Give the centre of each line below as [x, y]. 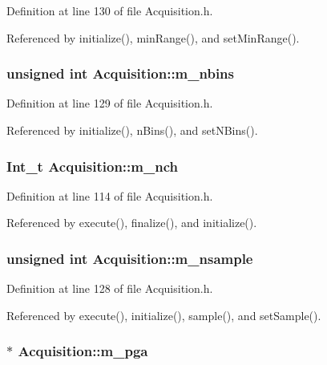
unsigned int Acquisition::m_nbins [120, 73]
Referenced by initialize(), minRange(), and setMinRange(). [153, 37]
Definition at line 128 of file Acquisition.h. [110, 288]
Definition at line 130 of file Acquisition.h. [110, 10]
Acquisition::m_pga [83, 351]
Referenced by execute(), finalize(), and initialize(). [132, 223]
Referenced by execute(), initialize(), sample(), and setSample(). [164, 315]
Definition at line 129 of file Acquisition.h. [110, 103]
